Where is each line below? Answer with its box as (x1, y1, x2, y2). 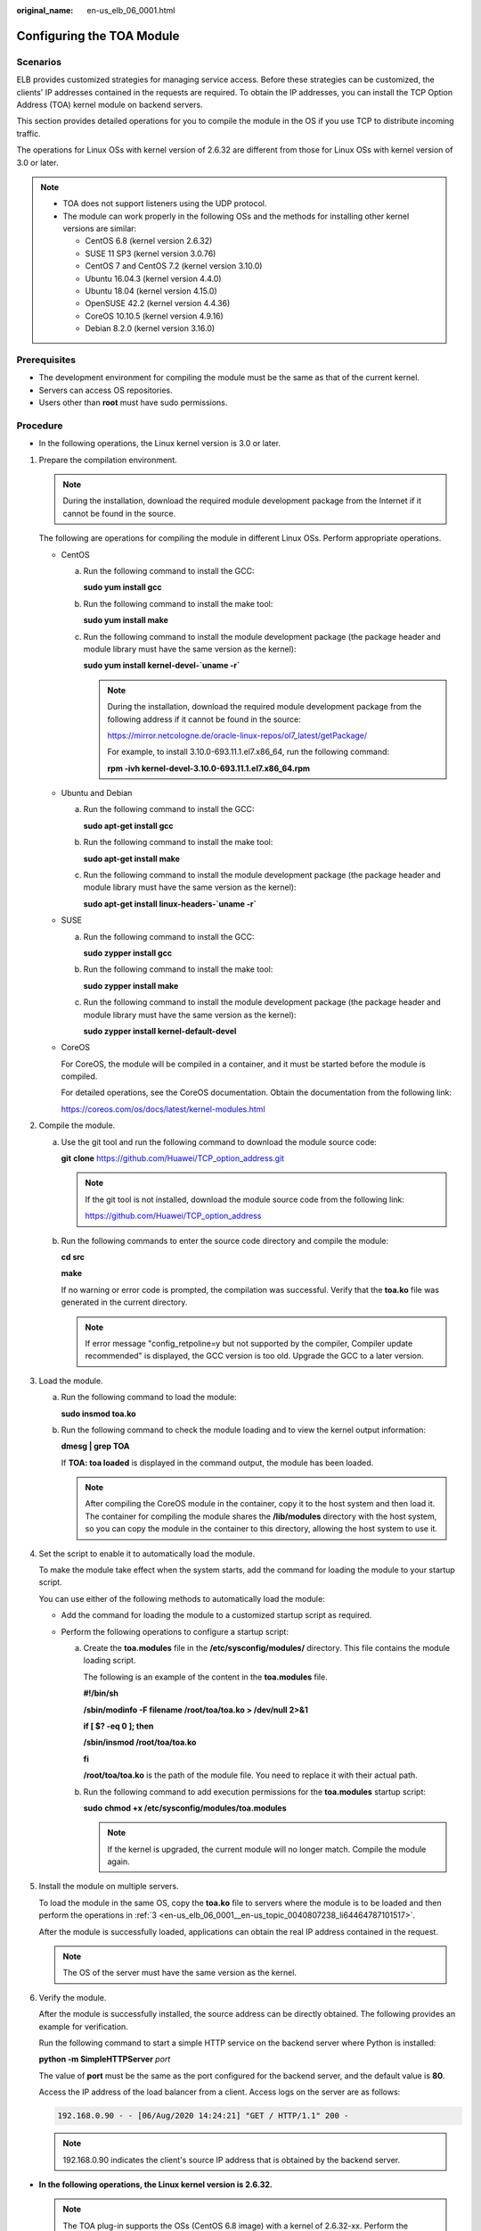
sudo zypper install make (83, 980, 179, 991)
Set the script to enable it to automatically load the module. (38, 1548, 256, 1559)
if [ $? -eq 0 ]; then (83, 1721, 154, 1731)
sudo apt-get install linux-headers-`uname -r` (83, 898, 257, 909)
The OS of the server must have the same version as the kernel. (62, 1968, 298, 1978)
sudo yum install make (83, 615, 169, 626)
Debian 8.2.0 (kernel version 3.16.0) (85, 323, 216, 334)
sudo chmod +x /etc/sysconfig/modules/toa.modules (83, 1803, 287, 1813)
